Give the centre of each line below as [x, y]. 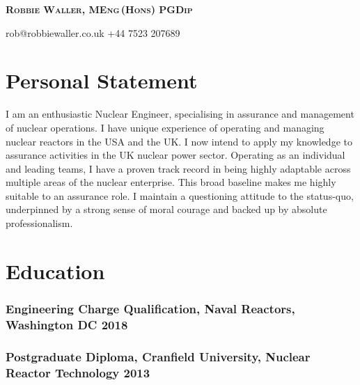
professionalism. [39, 223]
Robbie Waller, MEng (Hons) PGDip [99, 9]
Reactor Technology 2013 [78, 372]
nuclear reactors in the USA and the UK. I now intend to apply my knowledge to [179, 141]
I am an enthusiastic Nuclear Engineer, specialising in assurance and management [180, 114]
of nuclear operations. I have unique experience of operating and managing [165, 127]
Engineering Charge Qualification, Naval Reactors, [150, 308]
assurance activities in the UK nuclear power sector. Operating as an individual [175, 155]
